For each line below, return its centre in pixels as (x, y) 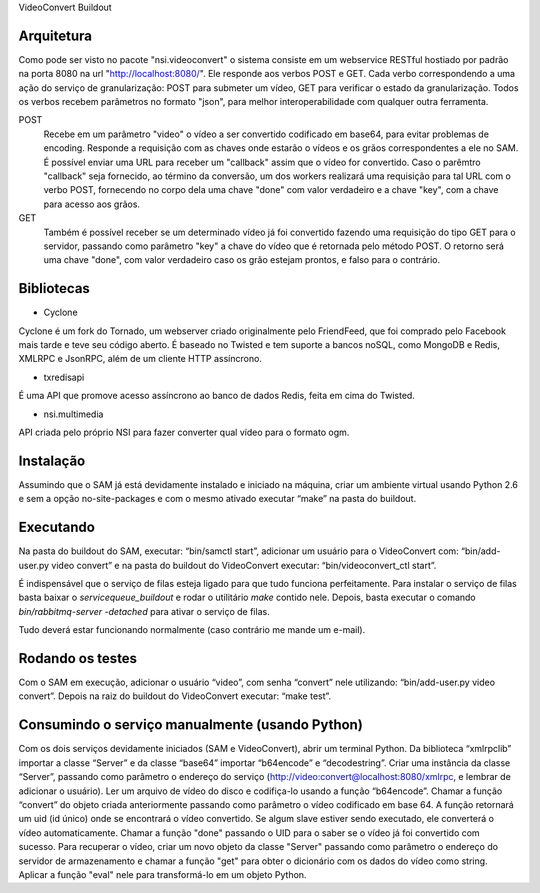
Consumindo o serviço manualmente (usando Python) (191, 725)
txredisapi (64, 377)
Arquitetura (55, 35)
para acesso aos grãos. (91, 204)
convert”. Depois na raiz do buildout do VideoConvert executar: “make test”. (175, 696)
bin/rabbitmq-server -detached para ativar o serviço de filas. (144, 611)
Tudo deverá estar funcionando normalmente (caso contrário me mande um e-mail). (192, 630)
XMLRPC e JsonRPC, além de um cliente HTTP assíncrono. (140, 359)
